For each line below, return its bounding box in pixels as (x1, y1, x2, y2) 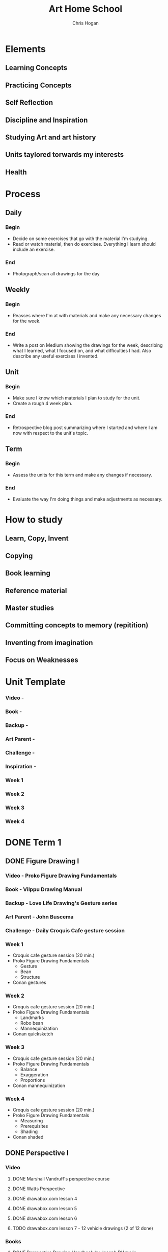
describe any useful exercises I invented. (12, 353, 99, 359)
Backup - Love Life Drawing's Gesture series (5, 900, 118, 907)
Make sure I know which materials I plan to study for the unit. (12, 394, 141, 401)
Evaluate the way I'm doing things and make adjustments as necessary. (12, 496, 163, 502)
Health (5, 168, 27, 176)
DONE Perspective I (5, 1149, 69, 1157)
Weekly (5, 286, 30, 294)
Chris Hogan (72, 20, 99, 26)
